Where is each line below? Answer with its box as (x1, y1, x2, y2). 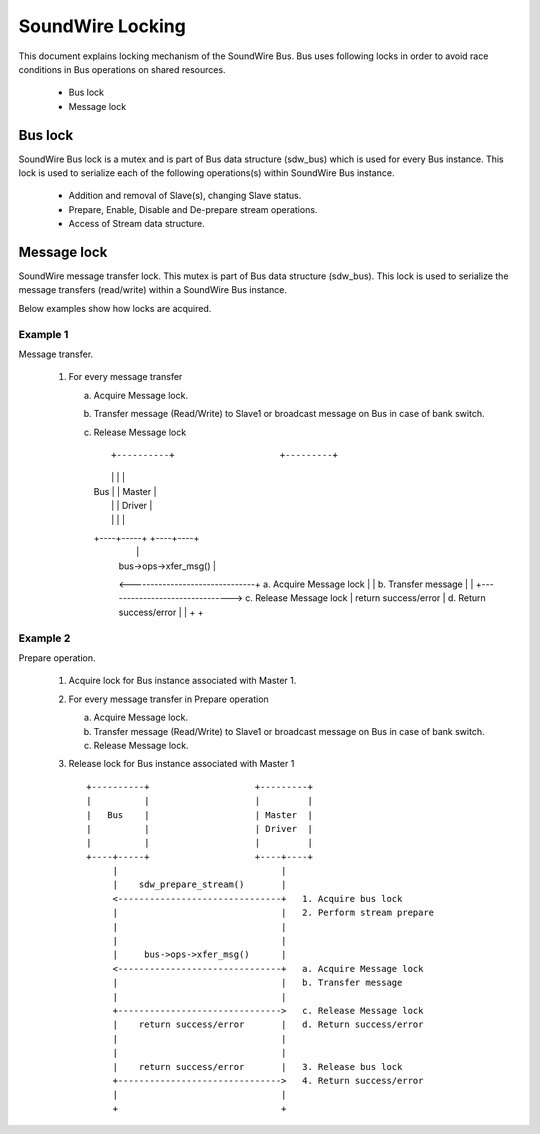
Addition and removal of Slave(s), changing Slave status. (68, 190, 302, 202)
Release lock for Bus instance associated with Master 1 (68, 758, 295, 770)
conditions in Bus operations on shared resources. (18, 63, 226, 75)
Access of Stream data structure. (68, 218, 205, 230)
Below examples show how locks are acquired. (18, 302, 212, 314)
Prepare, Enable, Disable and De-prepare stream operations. (68, 203, 318, 215)
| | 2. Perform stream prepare (112, 907, 435, 919)
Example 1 (18, 327, 69, 341)
